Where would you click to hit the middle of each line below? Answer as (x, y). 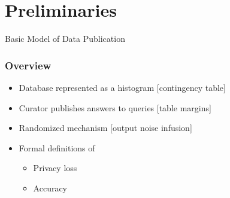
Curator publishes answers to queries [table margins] (115, 107)
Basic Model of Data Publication (65, 39)
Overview (28, 65)
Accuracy (50, 188)
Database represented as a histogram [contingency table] (122, 87)
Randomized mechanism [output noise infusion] (105, 128)
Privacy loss (55, 168)
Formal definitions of (57, 147)
